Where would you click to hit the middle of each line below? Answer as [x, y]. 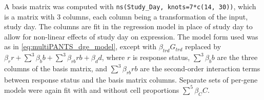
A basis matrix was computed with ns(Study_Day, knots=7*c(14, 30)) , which [130, 6]
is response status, [161, 57]
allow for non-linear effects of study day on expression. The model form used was [131, 36]
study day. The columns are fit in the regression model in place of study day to [128, 26]
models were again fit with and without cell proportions [92, 89]
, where [113, 57]
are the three [237, 57]
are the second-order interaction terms [200, 68]
